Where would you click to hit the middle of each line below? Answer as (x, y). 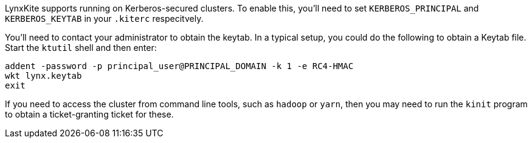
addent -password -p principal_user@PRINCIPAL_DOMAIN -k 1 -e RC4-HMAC (179, 66)
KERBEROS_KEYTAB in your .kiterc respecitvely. (104, 18)
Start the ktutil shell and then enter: (81, 48)
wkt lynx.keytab (43, 76)
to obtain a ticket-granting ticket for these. (89, 114)
